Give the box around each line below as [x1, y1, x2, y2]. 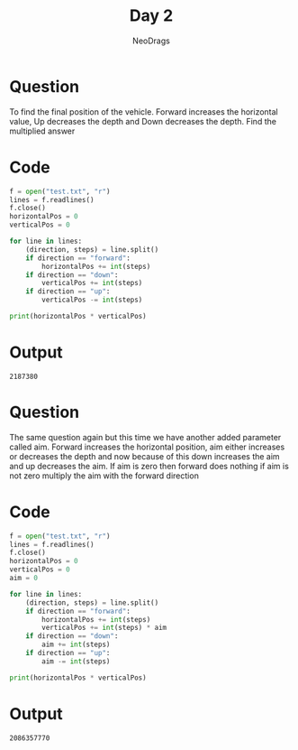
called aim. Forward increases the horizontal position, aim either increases [9, 441, 285, 452]
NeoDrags [131, 35, 171, 46]
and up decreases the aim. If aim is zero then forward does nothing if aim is [9, 460, 290, 471]
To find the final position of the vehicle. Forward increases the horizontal [9, 106, 278, 117]
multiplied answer [9, 125, 76, 136]
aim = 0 [9, 574, 39, 583]
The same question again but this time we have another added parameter [9, 431, 282, 442]
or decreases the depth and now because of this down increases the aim [9, 450, 281, 461]
